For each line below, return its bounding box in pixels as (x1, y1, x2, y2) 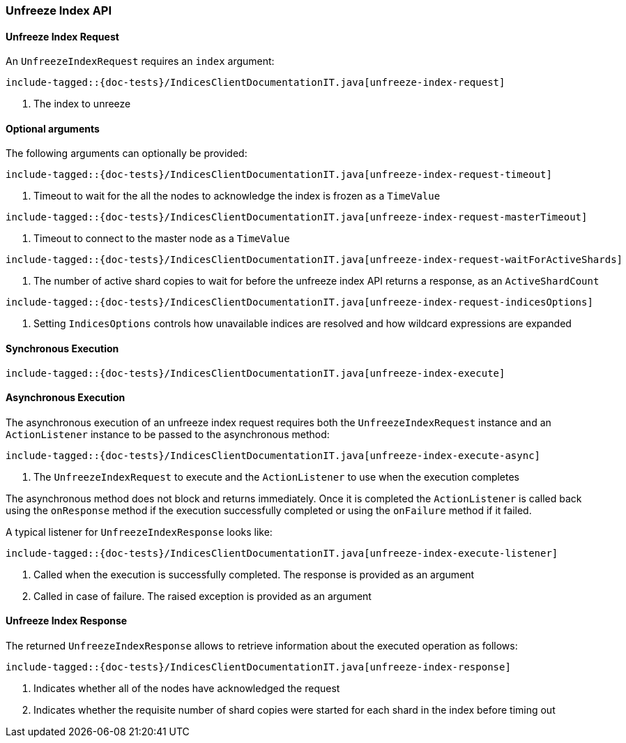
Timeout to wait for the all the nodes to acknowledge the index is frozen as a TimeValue (33, 190, 441, 202)
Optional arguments (6, 122, 100, 135)
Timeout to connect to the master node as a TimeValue (33, 232, 290, 245)
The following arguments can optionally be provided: (6, 147, 247, 160)
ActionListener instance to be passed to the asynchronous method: (6, 428, 330, 440)
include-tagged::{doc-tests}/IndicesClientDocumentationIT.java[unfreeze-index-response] (6, 661, 511, 673)
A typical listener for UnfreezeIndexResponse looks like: (6, 525, 273, 538)
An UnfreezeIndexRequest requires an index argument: (6, 55, 275, 68)
